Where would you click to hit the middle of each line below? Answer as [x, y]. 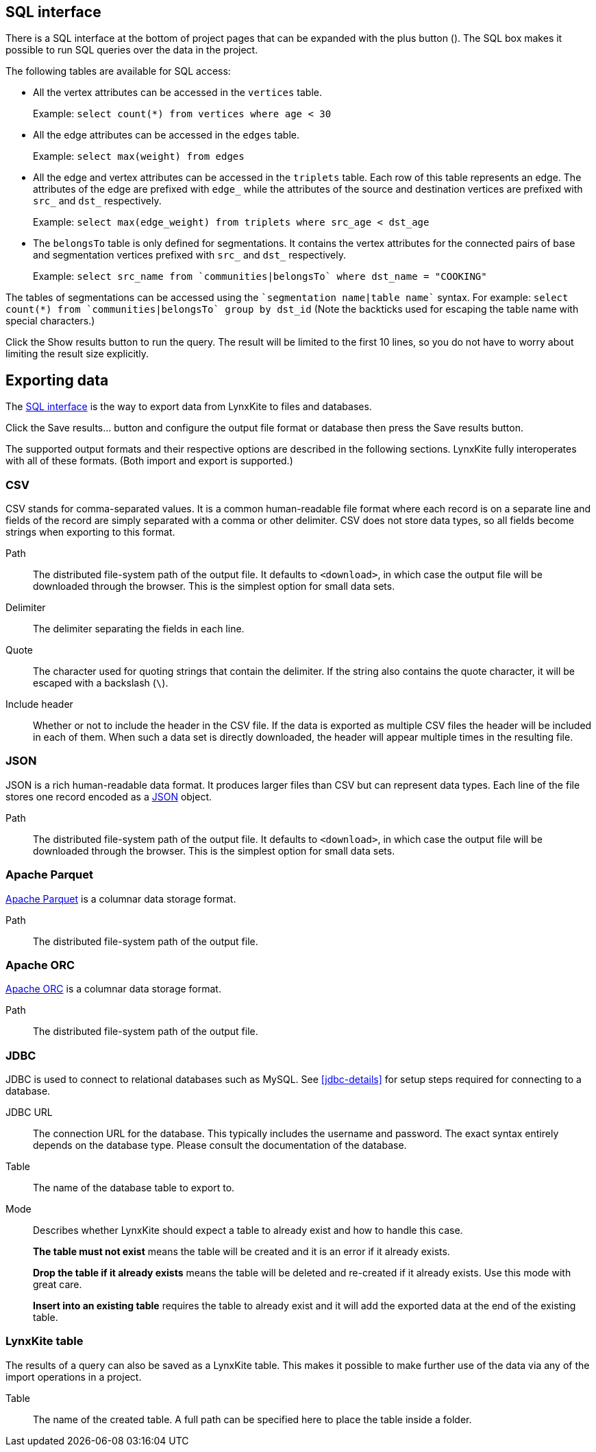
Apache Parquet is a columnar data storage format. [121, 898]
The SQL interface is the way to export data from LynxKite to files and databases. [189, 407]
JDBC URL [29, 1112]
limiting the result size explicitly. [77, 354]
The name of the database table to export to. [134, 1188]
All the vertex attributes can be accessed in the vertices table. [178, 93]
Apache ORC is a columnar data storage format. [113, 989]
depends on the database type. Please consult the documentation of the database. [220, 1145]
